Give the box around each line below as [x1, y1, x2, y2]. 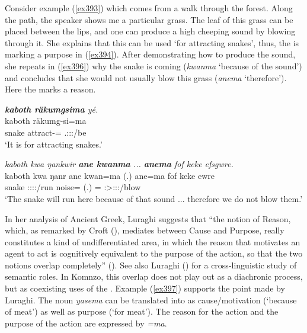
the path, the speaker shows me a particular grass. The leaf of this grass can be [5, 13, 293, 25]
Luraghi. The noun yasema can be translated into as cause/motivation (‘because [5, 293, 297, 306]
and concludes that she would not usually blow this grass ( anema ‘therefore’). [5, 71, 287, 84]
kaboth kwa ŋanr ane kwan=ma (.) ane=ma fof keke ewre [5, 169, 215, 181]
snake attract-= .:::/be [5, 126, 87, 138]
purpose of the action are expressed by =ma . [5, 316, 167, 329]
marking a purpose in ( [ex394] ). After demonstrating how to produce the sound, [5, 48, 296, 60]
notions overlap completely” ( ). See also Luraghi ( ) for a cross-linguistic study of [5, 258, 297, 271]
